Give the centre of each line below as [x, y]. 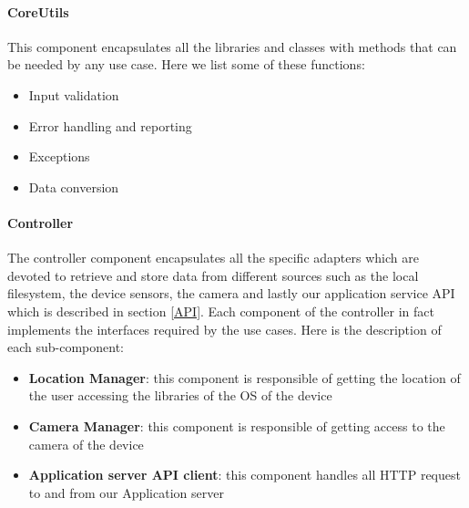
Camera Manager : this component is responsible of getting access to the [237, 425]
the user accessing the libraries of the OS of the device [180, 395]
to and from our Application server [126, 492]
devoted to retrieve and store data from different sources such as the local [213, 275]
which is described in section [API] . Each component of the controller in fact [221, 311]
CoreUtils [38, 11]
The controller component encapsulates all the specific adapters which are [213, 258]
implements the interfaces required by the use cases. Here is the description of [224, 329]
